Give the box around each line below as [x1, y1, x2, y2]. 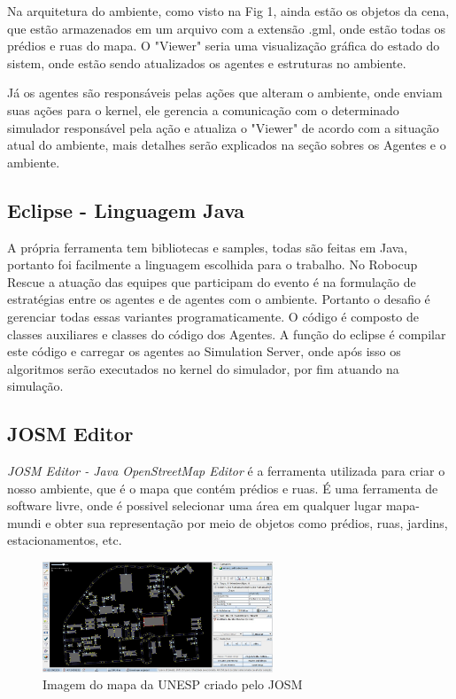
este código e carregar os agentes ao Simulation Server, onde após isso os [7, 342, 401, 361]
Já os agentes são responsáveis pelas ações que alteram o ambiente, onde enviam [7, 83, 443, 102]
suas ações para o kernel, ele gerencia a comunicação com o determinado [7, 100, 399, 119]
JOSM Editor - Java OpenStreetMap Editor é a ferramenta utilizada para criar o [7, 462, 445, 480]
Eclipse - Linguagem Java [7, 196, 245, 223]
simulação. [7, 377, 64, 395]
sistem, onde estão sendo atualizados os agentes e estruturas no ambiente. [7, 53, 406, 72]
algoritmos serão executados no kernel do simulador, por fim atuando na [7, 359, 399, 377]
